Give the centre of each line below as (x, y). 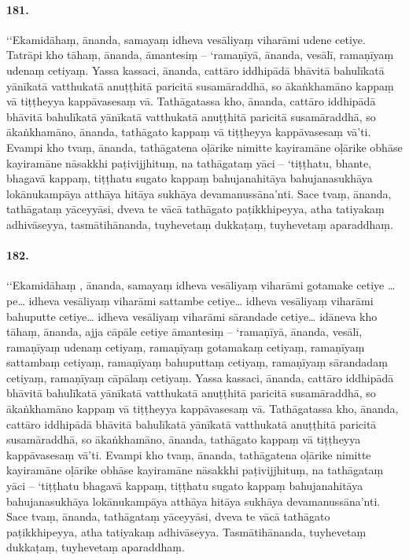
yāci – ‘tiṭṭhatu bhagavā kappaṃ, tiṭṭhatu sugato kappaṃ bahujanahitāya (185, 486)
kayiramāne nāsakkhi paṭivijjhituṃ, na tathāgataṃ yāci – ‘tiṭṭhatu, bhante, (189, 162)
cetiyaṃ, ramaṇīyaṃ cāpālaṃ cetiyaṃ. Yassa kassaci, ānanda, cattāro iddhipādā (200, 377)
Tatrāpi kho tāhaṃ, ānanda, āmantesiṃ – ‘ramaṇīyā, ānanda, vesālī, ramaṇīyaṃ (200, 55)
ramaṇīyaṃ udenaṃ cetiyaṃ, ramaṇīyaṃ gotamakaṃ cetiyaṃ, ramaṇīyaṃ (186, 346)
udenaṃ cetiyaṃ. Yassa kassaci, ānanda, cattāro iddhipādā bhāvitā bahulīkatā (195, 70)
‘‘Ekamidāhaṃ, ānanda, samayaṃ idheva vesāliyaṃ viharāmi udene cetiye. (186, 39)
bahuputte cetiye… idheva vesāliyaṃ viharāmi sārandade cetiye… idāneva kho (192, 316)
